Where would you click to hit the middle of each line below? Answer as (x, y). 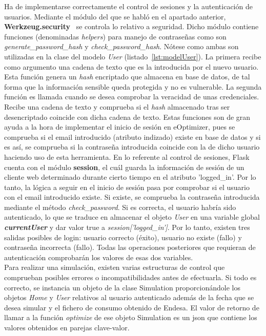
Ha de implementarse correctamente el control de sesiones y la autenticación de (128, 6)
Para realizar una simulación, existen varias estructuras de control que (115, 267)
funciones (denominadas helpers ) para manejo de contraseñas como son (115, 36)
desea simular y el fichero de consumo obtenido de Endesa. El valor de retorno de (132, 307)
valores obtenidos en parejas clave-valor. (67, 327)
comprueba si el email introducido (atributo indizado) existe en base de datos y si (132, 136)
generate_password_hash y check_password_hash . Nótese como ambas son (121, 46)
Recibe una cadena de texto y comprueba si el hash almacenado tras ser (117, 106)
